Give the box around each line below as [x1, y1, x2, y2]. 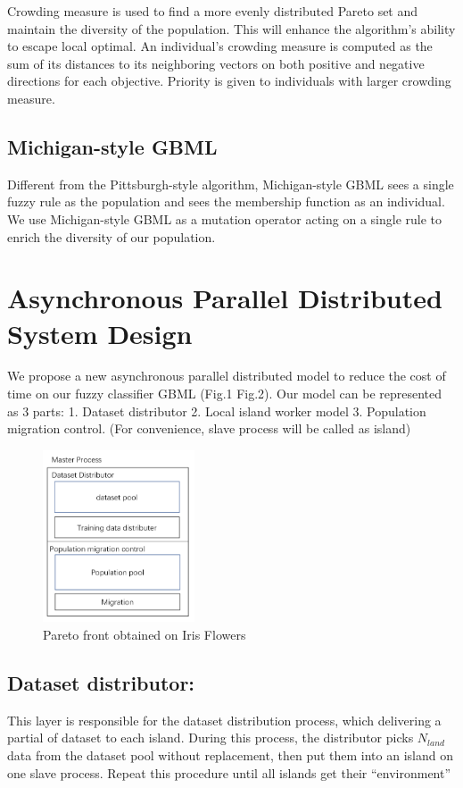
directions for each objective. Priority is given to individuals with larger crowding [7, 71, 451, 90]
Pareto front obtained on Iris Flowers [43, 625, 246, 643]
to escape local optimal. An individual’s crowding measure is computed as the [7, 37, 433, 55]
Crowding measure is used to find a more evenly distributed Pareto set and [7, 2, 418, 20]
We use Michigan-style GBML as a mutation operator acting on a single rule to [7, 209, 442, 228]
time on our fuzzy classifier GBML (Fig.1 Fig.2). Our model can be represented [7, 384, 442, 403]
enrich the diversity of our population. [7, 227, 216, 246]
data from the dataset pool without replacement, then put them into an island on [7, 745, 453, 764]
